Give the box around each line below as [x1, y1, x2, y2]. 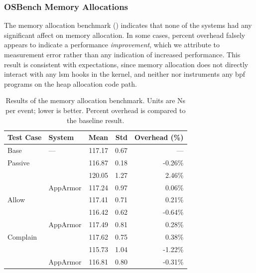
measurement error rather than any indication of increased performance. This [4, 49, 241, 59]
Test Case [7, 132, 42, 142]
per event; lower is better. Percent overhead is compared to [5, 105, 186, 115]
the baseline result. [67, 115, 125, 125]
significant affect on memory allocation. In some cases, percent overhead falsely [4, 29, 246, 40]
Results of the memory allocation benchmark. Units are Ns [5, 95, 186, 106]
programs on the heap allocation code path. [4, 78, 137, 89]
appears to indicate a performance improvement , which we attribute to [4, 39, 220, 50]
